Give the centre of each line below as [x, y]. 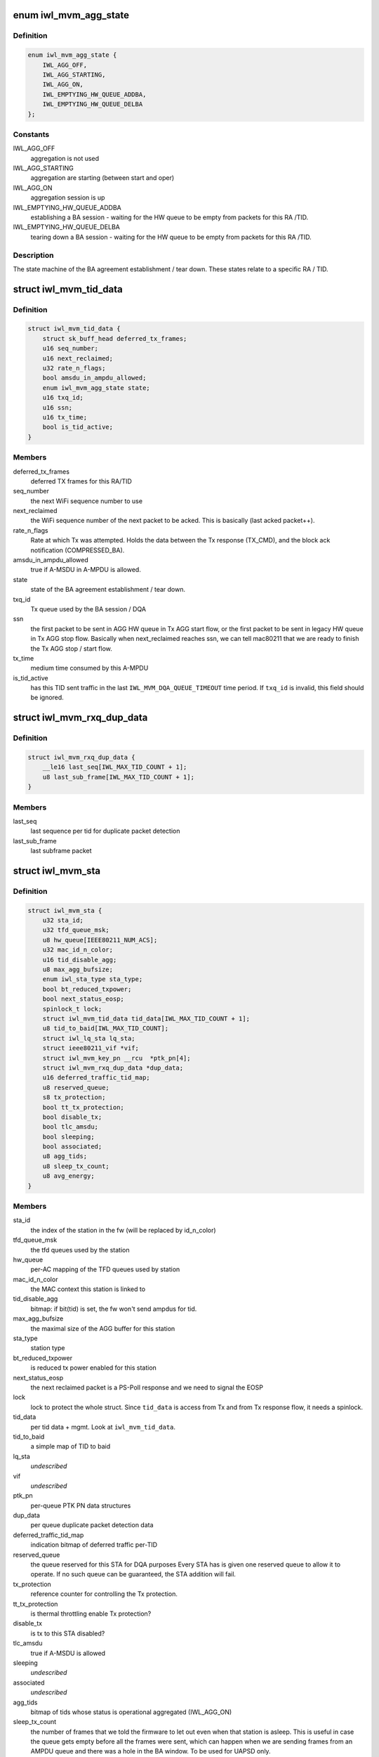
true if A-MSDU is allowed [68, 1653]
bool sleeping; [68, 1136]
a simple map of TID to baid [71, 1446]
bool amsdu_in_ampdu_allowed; [94, 378]
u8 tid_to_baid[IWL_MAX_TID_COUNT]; [105, 1029]
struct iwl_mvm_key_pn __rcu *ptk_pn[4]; [117, 1058]
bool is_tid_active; [78, 427]
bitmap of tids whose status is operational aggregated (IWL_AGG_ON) [131, 1712]
